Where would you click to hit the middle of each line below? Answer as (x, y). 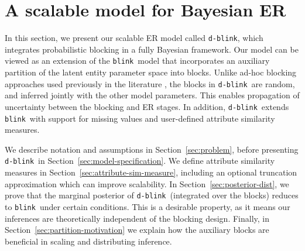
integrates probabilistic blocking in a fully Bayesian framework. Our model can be (152, 49)
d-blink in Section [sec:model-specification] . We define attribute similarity (140, 161)
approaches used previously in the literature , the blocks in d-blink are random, (150, 83)
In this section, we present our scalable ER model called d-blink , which (134, 38)
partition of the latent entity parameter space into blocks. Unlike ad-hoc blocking (151, 72)
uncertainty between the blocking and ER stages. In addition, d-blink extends (147, 106)
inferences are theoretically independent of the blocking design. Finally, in (137, 218)
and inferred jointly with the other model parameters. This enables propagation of (152, 95)
